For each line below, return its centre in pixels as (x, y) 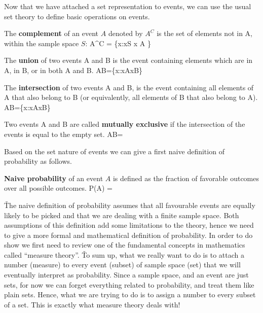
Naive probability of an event (54, 178)
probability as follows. (38, 161)
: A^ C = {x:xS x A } (118, 43)
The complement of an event (51, 33)
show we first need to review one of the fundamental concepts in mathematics (125, 245)
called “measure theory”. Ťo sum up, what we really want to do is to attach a (124, 254)
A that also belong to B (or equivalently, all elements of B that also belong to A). (131, 97)
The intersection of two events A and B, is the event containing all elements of (129, 87)
